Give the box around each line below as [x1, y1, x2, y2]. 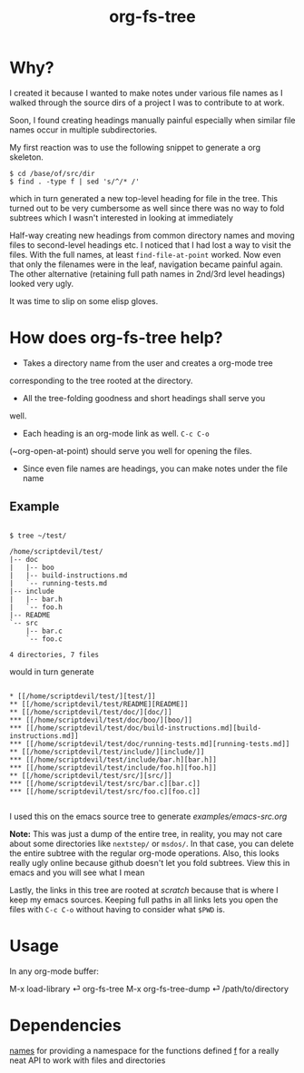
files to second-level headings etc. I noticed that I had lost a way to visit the [9, 239, 292, 251]
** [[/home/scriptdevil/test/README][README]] [9, 699, 189, 709]
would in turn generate [9, 665, 94, 677]
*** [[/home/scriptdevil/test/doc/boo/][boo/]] [9, 715, 193, 724]
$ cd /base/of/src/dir [9, 169, 95, 178]
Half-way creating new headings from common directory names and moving [9, 230, 295, 241]
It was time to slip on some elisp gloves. [9, 295, 159, 306]
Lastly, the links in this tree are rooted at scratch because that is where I [9, 884, 279, 895]
